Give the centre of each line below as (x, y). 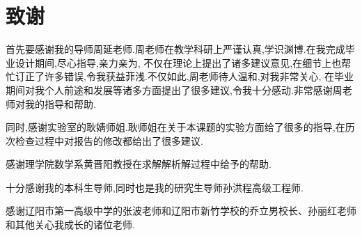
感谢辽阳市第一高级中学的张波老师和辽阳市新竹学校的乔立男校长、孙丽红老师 (181, 211)
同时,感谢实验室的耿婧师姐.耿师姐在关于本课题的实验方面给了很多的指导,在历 (180, 127)
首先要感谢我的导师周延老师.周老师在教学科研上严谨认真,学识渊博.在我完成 (175, 49)
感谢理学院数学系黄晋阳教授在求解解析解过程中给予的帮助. (139, 164)
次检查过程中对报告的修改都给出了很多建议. (104, 140)
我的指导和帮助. (60, 103)
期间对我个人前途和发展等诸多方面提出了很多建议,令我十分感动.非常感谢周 (174, 89)
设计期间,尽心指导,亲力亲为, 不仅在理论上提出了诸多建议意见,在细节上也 (178, 62)
